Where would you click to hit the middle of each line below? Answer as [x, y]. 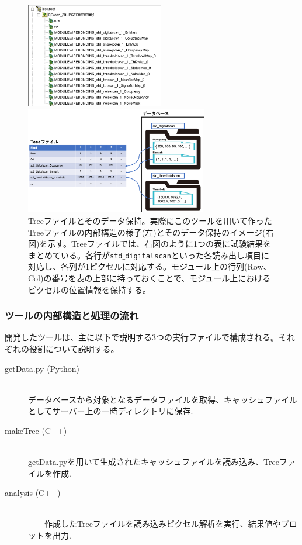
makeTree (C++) [36, 430]
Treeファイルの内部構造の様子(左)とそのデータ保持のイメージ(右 [151, 232]
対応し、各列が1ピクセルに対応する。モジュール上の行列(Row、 [150, 266]
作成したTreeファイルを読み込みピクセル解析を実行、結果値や [162, 524]
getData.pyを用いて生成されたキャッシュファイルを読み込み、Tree [154, 462]
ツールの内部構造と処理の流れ [72, 315]
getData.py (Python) [42, 368]
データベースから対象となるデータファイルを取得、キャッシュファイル [163, 399]
